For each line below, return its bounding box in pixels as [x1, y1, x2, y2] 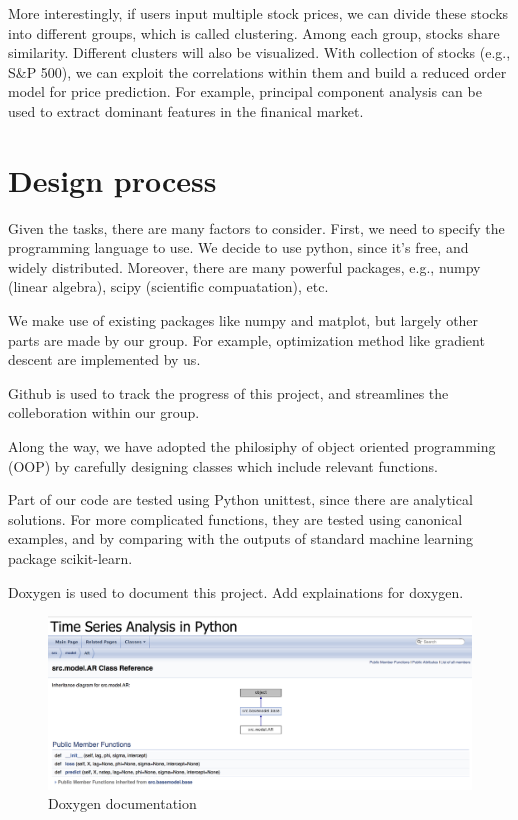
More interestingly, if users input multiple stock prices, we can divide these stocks [8, 3, 509, 23]
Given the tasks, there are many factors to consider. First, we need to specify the [8, 217, 505, 238]
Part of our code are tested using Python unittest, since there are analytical [8, 489, 473, 510]
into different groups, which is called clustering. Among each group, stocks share [8, 22, 500, 43]
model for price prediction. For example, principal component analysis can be [8, 81, 482, 102]
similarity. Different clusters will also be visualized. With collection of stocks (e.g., [8, 42, 511, 63]
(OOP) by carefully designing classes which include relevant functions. [8, 455, 439, 476]
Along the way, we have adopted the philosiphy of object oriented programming [8, 436, 496, 457]
